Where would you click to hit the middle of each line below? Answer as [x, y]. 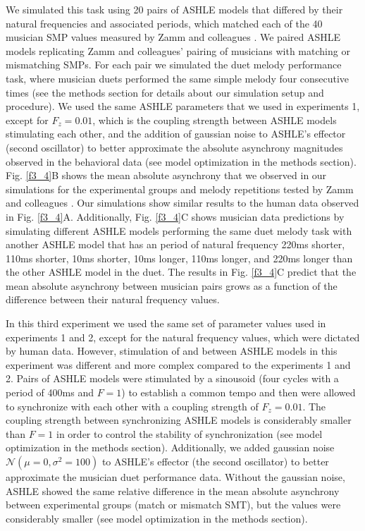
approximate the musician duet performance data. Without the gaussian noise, [175, 477]
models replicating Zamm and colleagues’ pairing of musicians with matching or [178, 50]
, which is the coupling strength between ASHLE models [215, 120]
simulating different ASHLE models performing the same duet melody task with [179, 230]
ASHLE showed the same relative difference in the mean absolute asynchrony [173, 490]
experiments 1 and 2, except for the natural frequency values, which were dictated [183, 337]
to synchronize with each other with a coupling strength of [132, 406]
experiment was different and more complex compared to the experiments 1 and [178, 364]
